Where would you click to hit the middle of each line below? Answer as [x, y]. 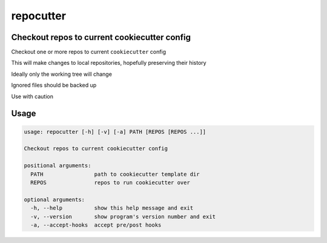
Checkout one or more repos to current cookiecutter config [89, 52]
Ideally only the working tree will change [61, 74]
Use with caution [32, 96]
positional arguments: [58, 166]
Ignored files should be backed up [54, 85]
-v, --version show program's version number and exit [123, 216]
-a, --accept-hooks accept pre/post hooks [96, 225]
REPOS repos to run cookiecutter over [110, 182]
